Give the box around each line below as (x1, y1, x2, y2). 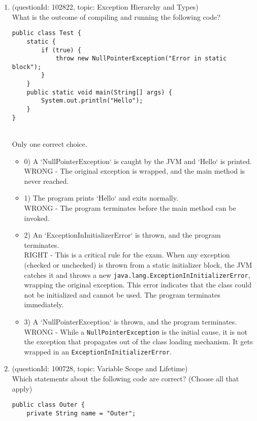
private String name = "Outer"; (26, 409, 136, 417)
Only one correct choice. (12, 139, 87, 149)
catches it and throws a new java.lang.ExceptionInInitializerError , (24, 269, 250, 280)
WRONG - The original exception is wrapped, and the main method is (24, 166, 245, 176)
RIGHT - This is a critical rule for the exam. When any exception (24, 249, 230, 260)
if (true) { (41, 46, 81, 54)
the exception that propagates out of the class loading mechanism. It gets (24, 336, 253, 347)
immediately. (24, 299, 64, 310)
